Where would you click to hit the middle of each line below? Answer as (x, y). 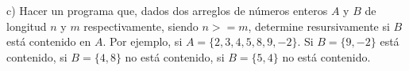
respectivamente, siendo (141, 26)
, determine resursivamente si (319, 26)
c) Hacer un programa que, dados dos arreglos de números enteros (167, 10)
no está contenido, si (175, 56)
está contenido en (49, 41)
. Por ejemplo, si (143, 41)
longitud (27, 26)
